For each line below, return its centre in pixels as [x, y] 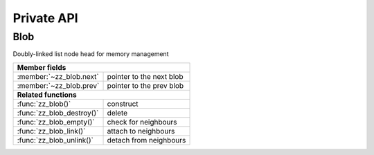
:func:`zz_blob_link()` [51, 131]
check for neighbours [142, 122]
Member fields [42, 67]
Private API [46, 18]
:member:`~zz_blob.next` [58, 76]
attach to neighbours [141, 131]
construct [123, 104]
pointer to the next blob [145, 76]
